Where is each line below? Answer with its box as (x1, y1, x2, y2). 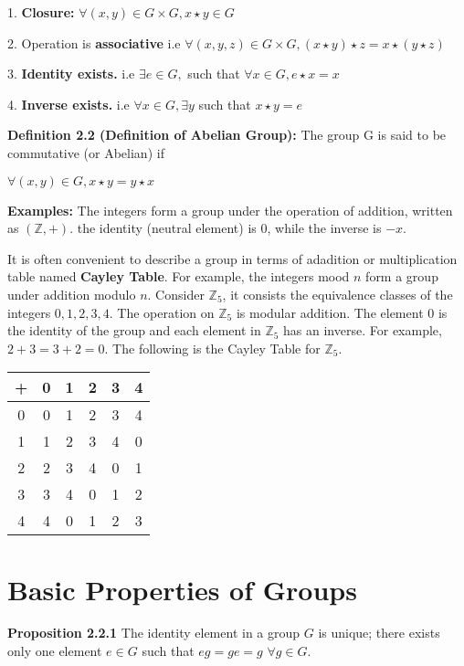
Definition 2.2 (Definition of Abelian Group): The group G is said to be (7, 125, 447, 144)
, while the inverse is (267, 218, 382, 238)
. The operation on (109, 302, 215, 322)
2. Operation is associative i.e (7, 33, 181, 52)
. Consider (147, 284, 205, 303)
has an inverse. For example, (283, 321, 442, 340)
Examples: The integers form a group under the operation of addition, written (7, 200, 453, 219)
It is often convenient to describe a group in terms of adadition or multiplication (7, 248, 458, 268)
